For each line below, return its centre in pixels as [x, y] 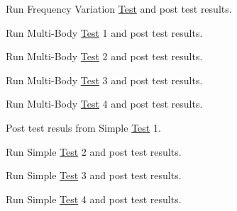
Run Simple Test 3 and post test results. [94, 175]
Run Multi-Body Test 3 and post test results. [104, 80]
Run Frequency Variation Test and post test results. [119, 8]
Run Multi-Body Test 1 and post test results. [104, 32]
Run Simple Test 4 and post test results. [94, 199]
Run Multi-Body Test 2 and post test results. [104, 56]
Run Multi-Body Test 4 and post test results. [104, 104]
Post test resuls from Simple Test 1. [83, 127]
